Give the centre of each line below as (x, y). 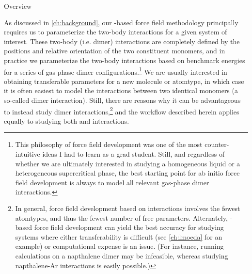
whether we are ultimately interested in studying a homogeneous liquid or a (128, 163)
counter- (217, 144)
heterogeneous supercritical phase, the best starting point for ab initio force (127, 173)
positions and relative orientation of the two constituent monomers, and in (115, 51)
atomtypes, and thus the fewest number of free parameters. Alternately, (121, 218)
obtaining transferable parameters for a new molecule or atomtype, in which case (124, 81)
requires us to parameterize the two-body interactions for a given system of (116, 32)
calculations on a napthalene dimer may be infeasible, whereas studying (122, 255)
